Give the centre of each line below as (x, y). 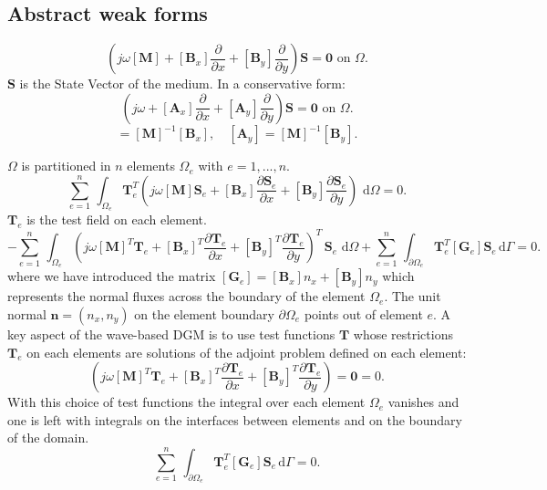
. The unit (413, 296)
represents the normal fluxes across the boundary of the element (186, 296)
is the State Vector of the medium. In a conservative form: (182, 83)
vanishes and (423, 402)
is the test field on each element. (117, 219)
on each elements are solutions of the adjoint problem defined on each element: (247, 352)
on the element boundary (204, 313)
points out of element (363, 313)
